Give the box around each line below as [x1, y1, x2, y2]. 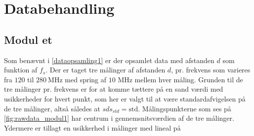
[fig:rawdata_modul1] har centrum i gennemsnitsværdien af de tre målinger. [4, 113, 234, 123]
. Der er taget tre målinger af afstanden [45, 65, 166, 75]
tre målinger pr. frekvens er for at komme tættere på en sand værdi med [4, 84, 223, 94]
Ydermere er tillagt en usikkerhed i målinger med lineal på [4, 122, 181, 133]
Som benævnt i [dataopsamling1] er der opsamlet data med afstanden [4, 55, 214, 65]
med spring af [65, 74, 107, 84]
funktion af [4, 65, 38, 75]
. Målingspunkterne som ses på [138, 103, 231, 113]
